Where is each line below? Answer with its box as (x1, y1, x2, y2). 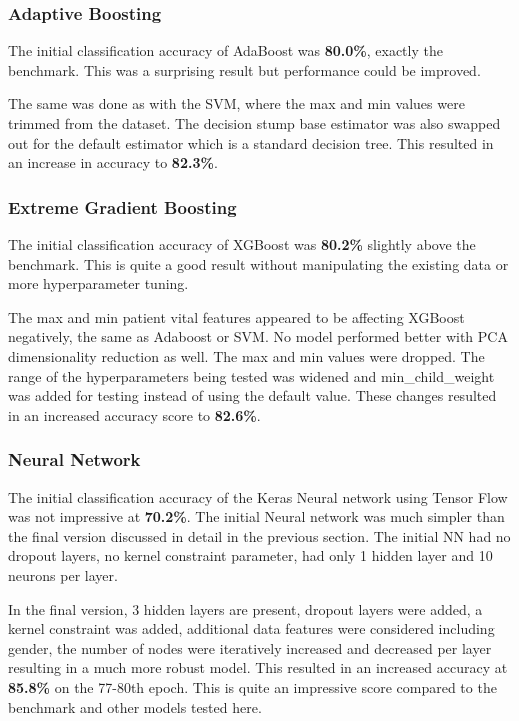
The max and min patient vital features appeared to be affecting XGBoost (8, 306, 465, 327)
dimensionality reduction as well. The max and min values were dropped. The (8, 345, 485, 366)
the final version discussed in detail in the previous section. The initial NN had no (8, 525, 511, 546)
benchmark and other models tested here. (8, 696, 262, 717)
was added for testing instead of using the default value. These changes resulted (8, 385, 497, 406)
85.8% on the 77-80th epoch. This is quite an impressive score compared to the (8, 676, 497, 697)
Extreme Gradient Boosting (8, 194, 237, 219)
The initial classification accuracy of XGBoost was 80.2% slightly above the (8, 234, 476, 254)
